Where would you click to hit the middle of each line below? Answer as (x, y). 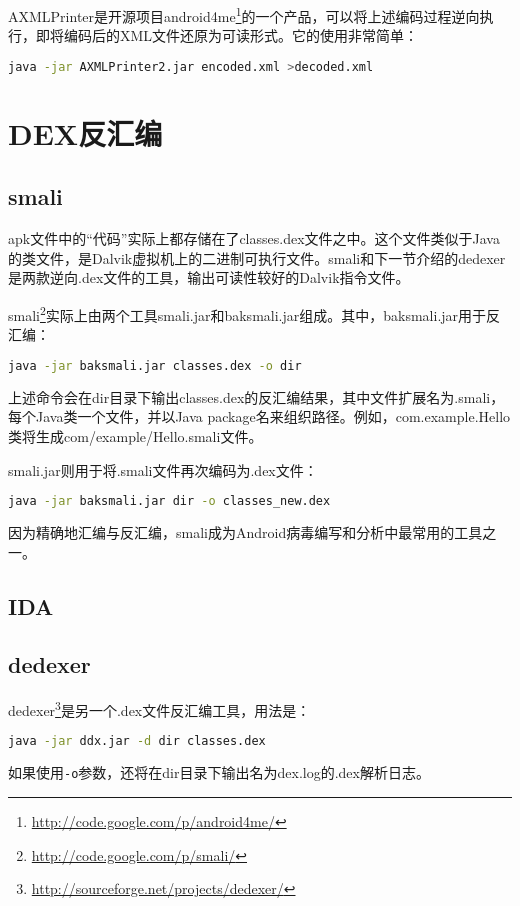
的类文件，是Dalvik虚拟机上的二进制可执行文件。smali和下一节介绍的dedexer (257, 257)
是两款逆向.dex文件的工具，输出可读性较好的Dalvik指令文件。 (209, 277)
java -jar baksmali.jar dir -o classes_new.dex (169, 501)
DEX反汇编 (85, 132)
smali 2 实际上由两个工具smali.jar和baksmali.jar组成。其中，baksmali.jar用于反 (254, 313)
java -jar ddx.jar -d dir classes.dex (137, 741)
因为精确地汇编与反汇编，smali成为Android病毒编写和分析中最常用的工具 (245, 532)
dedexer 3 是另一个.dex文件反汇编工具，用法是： (159, 708)
